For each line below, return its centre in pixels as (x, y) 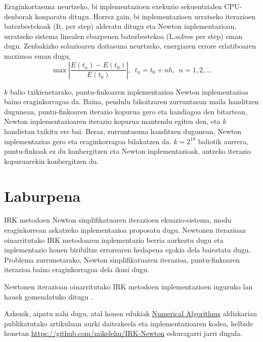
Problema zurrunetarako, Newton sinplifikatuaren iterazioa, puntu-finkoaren (122, 259)
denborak (18, 16)
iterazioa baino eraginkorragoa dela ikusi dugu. (77, 269)
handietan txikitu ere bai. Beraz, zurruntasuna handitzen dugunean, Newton (123, 131)
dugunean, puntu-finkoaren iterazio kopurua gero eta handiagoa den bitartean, (126, 111)
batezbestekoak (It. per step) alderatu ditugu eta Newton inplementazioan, (120, 26)
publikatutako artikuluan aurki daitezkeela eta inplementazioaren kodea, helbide (129, 323)
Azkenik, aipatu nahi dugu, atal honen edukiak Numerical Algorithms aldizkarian (131, 313)
